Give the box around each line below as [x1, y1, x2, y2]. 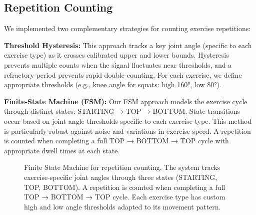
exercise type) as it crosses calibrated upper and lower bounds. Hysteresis [4, 50, 229, 60]
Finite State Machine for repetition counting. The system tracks [24, 162, 220, 172]
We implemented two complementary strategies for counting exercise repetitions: [4, 23, 251, 34]
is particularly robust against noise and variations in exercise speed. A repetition [4, 125, 251, 136]
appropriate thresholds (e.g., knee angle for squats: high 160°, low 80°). [4, 79, 221, 90]
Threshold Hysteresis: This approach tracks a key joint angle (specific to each [4, 40, 252, 50]
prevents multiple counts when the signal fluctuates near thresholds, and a [4, 59, 232, 70]
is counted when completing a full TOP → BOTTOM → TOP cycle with [4, 135, 229, 146]
